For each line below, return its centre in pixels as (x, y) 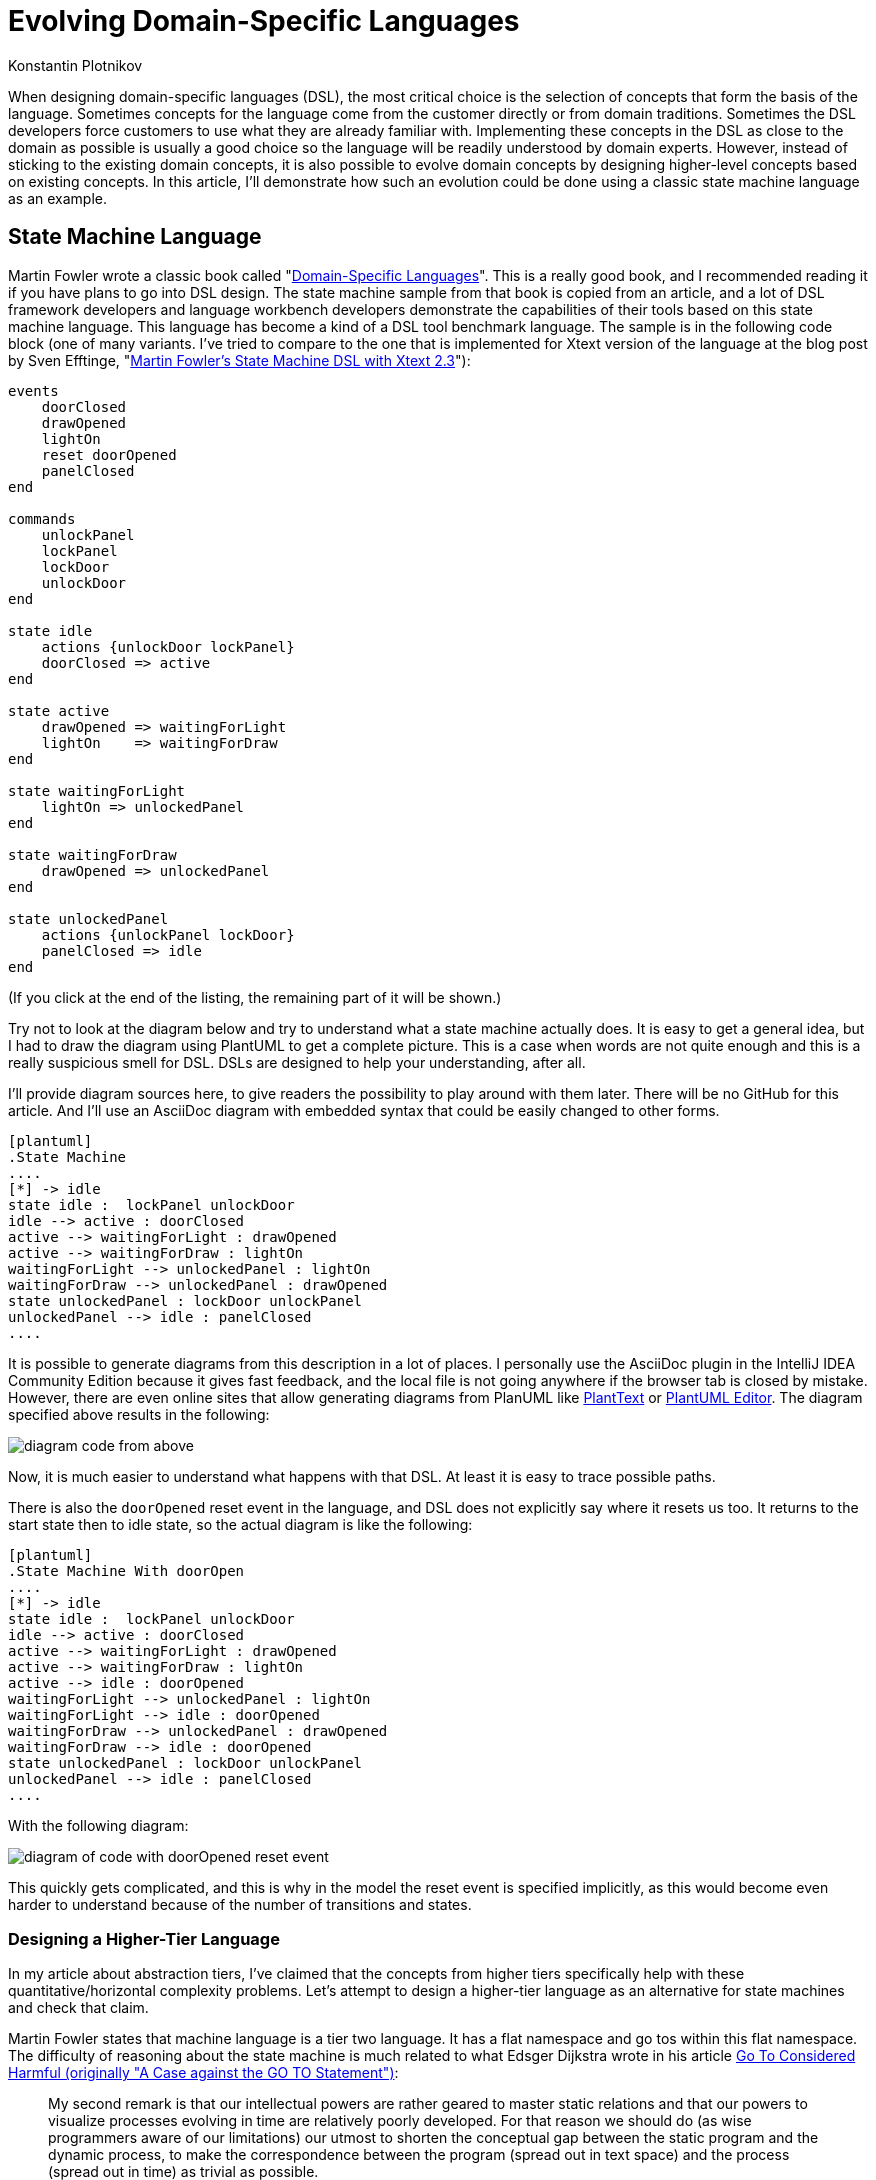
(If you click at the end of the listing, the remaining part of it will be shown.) (255, 997)
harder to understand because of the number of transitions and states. (240, 1904)
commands (42, 518)
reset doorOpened (109, 454)
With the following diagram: (98, 1825)
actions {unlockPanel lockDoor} (168, 934)
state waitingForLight (97, 790)
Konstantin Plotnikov (75, 65)
